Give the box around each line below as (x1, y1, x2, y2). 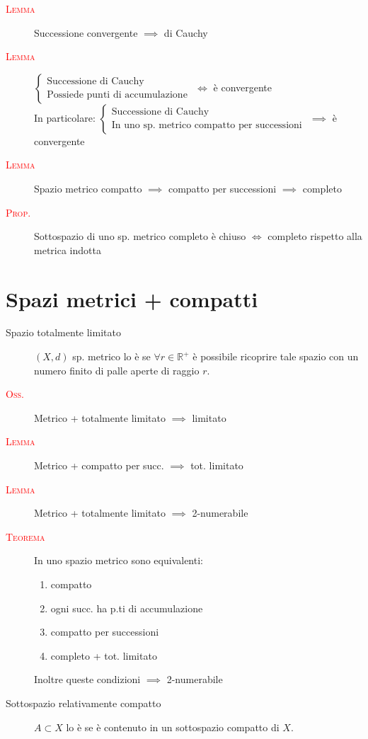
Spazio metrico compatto (34, 181, 142, 195)
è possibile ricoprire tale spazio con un (192, 349, 359, 364)
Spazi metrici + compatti (6, 284, 258, 313)
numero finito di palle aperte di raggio (34, 362, 200, 377)
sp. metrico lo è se (72, 349, 151, 364)
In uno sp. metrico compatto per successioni (111, 120, 302, 131)
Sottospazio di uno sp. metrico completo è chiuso (34, 229, 246, 244)
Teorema (6, 529, 45, 544)
